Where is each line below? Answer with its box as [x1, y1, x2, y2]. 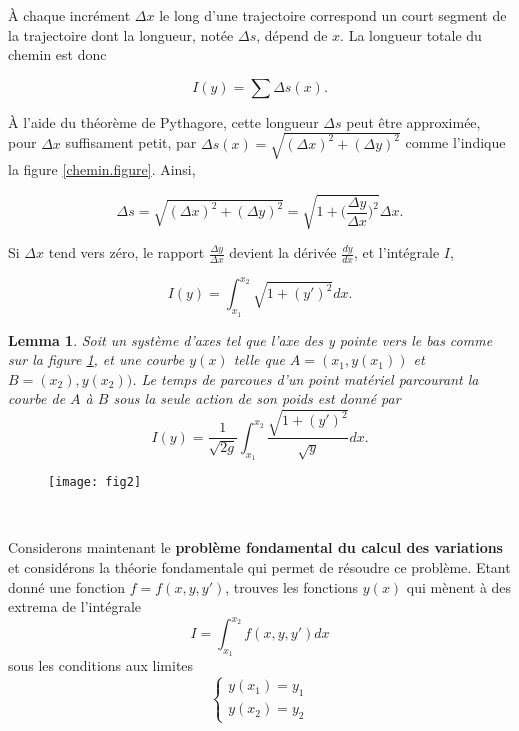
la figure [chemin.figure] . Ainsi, [8, 158, 196, 179]
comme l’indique [405, 132, 506, 153]
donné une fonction [8, 576, 126, 597]
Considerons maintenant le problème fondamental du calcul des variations [8, 537, 503, 558]
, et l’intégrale [353, 242, 440, 263]
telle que [233, 349, 285, 370]
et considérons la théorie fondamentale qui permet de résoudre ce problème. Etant [8, 557, 511, 577]
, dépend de [256, 24, 328, 45]
